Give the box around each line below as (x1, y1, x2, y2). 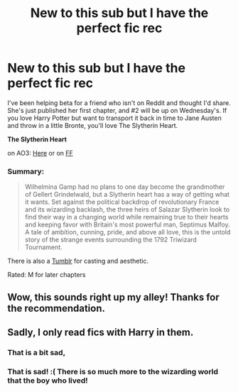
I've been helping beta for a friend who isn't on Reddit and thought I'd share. (7, 98, 231, 107)
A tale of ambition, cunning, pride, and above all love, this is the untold (24, 228, 231, 236)
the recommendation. (7, 302, 105, 314)
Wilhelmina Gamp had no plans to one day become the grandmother (24, 183, 225, 191)
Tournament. (24, 243, 63, 251)
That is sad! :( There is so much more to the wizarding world (7, 366, 219, 376)
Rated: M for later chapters (7, 271, 86, 279)
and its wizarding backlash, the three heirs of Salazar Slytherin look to (24, 205, 230, 214)
